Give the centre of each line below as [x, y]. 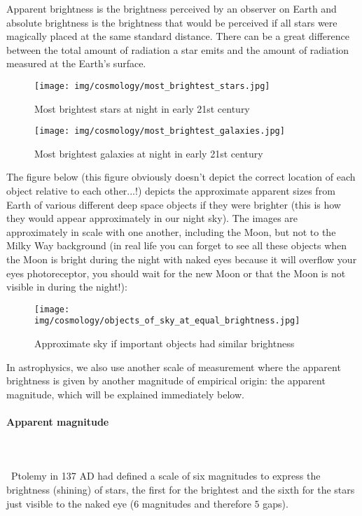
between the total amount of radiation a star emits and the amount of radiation [178, 49]
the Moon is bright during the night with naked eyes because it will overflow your [182, 259]
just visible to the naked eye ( [70, 503]
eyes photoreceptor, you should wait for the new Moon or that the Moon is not [176, 273]
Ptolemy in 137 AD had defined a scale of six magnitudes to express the [166, 476]
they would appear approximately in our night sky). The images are [152, 218]
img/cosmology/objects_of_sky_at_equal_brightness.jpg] [167, 321]
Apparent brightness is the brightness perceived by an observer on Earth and [172, 8]
